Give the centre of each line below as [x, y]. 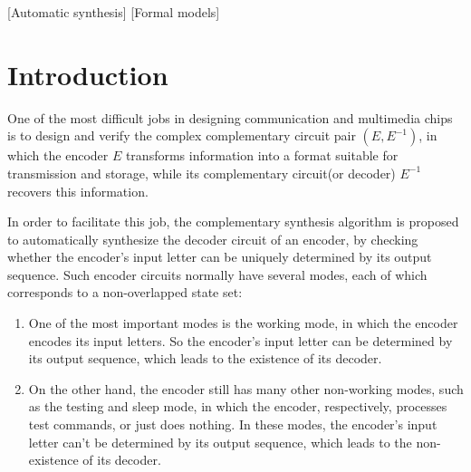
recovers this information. [78, 191]
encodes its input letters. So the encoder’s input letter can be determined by [240, 340]
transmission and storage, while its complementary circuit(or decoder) [202, 173]
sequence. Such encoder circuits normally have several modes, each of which [217, 274]
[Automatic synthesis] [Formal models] [114, 12]
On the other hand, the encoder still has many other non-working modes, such [246, 388]
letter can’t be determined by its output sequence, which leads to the [220, 442]
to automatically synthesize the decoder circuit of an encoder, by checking [213, 239]
